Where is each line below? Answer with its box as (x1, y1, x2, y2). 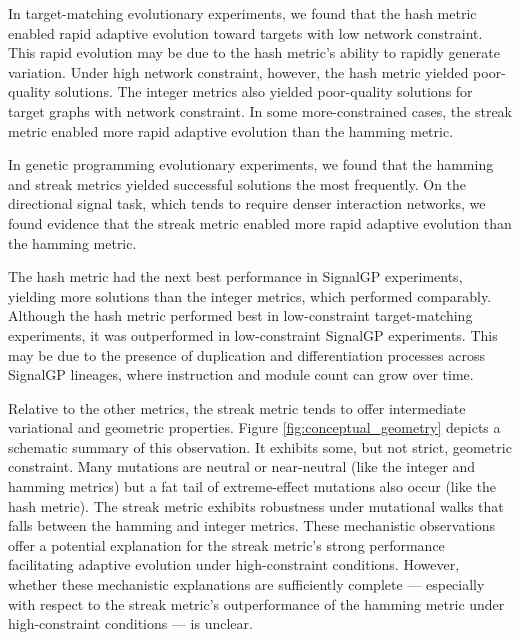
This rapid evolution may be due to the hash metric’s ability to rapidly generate (8, 42, 500, 63)
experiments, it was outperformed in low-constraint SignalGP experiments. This (8, 324, 498, 345)
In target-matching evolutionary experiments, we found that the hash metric (8, 3, 477, 23)
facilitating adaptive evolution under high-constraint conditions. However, (8, 554, 460, 575)
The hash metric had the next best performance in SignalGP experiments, (8, 266, 463, 287)
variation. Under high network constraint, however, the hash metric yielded (8, 61, 469, 82)
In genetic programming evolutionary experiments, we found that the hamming (8, 154, 494, 175)
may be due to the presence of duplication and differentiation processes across (8, 344, 485, 365)
